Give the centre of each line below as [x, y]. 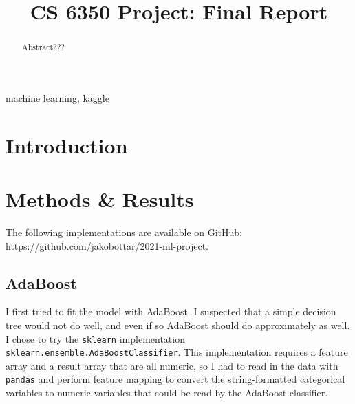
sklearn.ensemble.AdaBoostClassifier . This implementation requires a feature [177, 352]
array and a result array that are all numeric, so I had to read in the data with [172, 365]
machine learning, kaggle [57, 97]
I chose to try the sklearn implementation [95, 338]
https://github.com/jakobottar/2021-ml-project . [107, 245]
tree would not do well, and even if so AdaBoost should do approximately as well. [178, 325]
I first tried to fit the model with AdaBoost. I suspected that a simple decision [171, 311]
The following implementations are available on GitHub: [124, 232]
